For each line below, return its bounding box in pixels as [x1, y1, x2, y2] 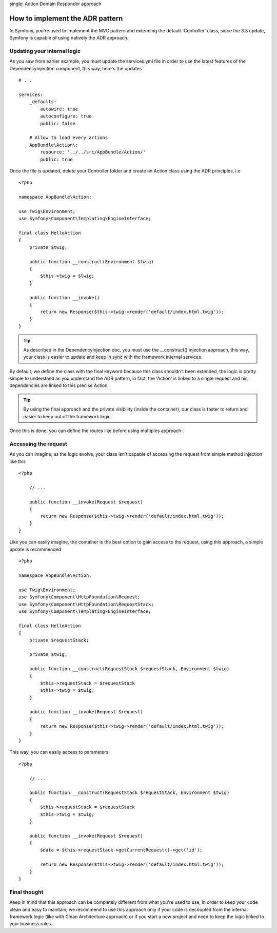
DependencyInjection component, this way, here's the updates [9, 65, 142, 71]
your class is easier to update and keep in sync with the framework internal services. [23, 354, 203, 360]
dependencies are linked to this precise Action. [9, 382, 109, 388]
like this [9, 458, 26, 464]
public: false [40, 121, 76, 126]
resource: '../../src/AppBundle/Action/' [40, 149, 146, 155]
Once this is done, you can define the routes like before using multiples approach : [9, 427, 184, 434]
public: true [40, 157, 73, 162]
